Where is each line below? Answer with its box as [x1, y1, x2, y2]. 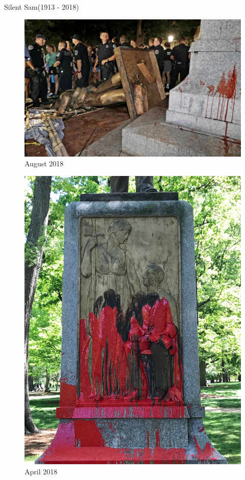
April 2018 [24, 466, 58, 476]
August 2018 [24, 158, 64, 169]
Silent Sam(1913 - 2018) [4, 2, 79, 12]
